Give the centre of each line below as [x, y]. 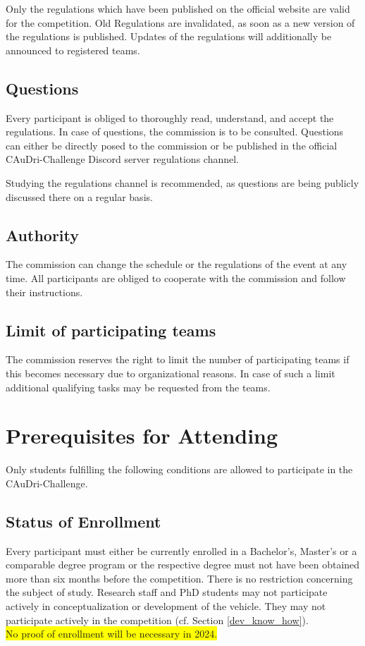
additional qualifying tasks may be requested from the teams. [138, 387]
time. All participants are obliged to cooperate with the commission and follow [176, 278]
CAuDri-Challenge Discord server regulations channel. [122, 159]
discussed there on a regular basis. [79, 196]
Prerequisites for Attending [142, 435]
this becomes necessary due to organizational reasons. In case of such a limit [171, 373]
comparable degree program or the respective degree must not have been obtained [183, 565]
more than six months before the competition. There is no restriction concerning [179, 578]
